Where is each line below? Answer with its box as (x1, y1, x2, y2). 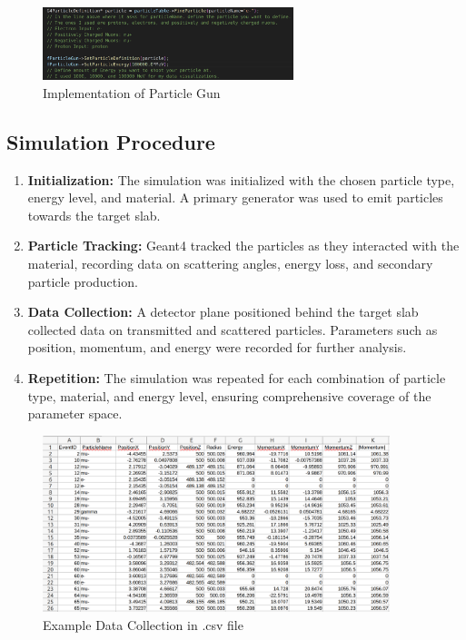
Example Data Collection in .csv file (43, 615, 243, 634)
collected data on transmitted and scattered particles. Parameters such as (27, 320, 438, 339)
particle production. (27, 271, 138, 290)
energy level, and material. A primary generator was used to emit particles (27, 188, 443, 207)
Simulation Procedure (6, 127, 215, 155)
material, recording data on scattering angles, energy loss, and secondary (27, 253, 433, 272)
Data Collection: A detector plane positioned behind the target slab (27, 302, 419, 321)
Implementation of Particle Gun (43, 83, 221, 102)
